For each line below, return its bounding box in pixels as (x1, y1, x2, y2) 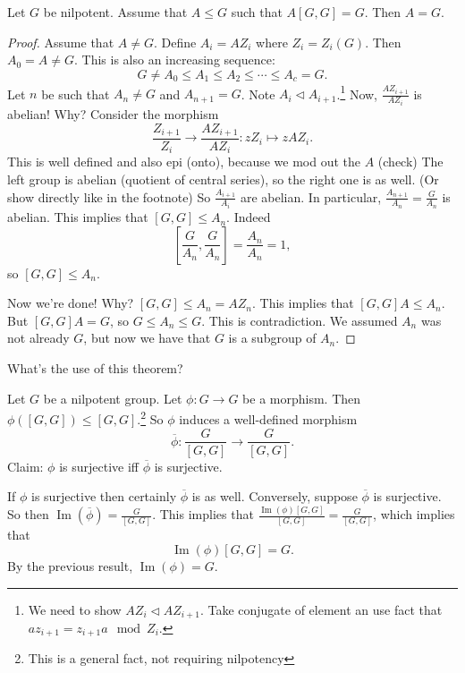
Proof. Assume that (7, 32, 114, 51)
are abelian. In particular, (240, 187, 382, 206)
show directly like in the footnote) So (7, 187, 211, 206)
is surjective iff (59, 456, 139, 475)
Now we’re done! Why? (7, 294, 134, 312)
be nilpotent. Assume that (43, 3, 188, 21)
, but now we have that (83, 328, 211, 347)
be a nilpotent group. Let (43, 388, 182, 407)
